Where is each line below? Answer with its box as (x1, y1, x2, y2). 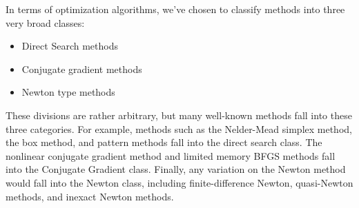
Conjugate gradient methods (21, 61, 142, 76)
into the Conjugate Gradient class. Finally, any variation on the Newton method (6, 162, 346, 176)
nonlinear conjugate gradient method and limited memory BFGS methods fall (6, 148, 336, 163)
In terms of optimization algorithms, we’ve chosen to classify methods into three (6, 2, 345, 16)
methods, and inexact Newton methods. (6, 189, 174, 203)
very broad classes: (6, 15, 85, 30)
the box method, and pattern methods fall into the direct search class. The (6, 135, 322, 149)
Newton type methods (21, 85, 115, 99)
